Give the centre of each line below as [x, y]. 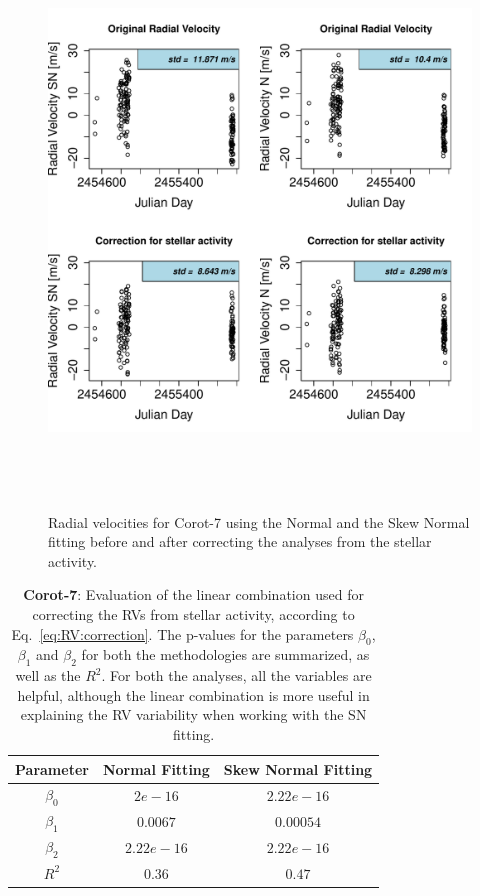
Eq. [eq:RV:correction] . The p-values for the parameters [182, 633]
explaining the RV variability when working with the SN [193, 714]
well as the [48, 675]
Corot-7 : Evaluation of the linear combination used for [193, 594]
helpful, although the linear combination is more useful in [193, 694]
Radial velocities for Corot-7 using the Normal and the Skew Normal [259, 521]
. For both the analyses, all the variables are [236, 675]
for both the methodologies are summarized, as [225, 654]
